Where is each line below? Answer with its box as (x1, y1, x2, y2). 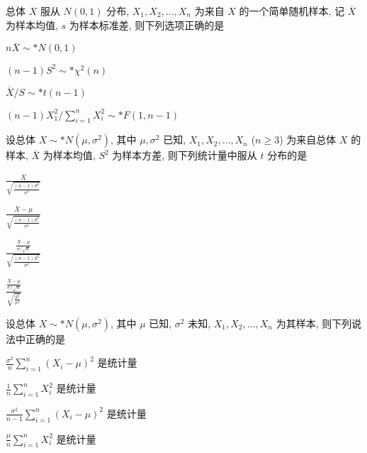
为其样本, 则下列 (276, 315, 352, 330)
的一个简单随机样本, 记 (239, 4, 345, 18)
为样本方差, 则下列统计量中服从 (112, 148, 257, 163)
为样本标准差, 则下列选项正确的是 (69, 17, 225, 32)
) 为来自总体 (279, 132, 337, 147)
